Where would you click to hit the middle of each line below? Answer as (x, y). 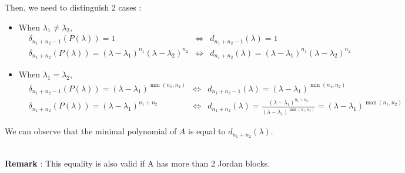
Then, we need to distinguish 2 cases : (73, 7)
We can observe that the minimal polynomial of (91, 131)
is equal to (207, 131)
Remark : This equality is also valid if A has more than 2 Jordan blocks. (138, 163)
